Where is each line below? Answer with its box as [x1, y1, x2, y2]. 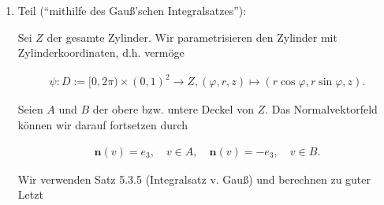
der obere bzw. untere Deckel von [92, 101, 254, 117]
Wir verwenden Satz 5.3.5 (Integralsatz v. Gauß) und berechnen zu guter [17, 170, 371, 187]
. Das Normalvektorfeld [265, 101, 378, 117]
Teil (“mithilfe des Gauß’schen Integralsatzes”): [17, 2, 247, 18]
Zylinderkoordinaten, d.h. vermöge [17, 44, 185, 61]
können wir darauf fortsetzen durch [17, 116, 188, 132]
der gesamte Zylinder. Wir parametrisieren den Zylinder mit [47, 28, 337, 45]
